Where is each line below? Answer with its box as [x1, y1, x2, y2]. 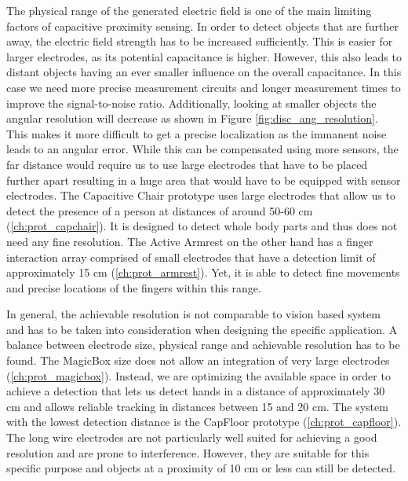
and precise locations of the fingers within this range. [6, 279, 261, 296]
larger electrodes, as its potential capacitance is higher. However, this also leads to [6, 48, 402, 64]
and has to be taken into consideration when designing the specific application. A [6, 321, 398, 337]
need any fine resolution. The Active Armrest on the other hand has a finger [6, 233, 373, 249]
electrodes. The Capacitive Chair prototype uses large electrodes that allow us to [6, 187, 395, 204]
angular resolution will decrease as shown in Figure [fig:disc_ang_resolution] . [6, 110, 378, 127]
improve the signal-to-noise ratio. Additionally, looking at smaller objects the [6, 94, 377, 111]
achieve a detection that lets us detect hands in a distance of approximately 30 [6, 383, 385, 399]
